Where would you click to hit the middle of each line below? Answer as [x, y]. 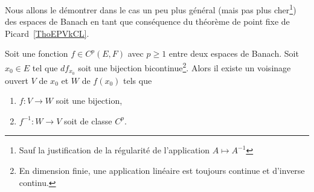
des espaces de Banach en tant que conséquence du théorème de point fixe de [147, 21]
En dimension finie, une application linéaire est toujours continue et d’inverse [162, 170]
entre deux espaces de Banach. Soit [234, 53]
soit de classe [88, 120]
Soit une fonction [37, 53]
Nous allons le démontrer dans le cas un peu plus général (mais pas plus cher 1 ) [151, 9]
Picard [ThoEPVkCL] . [47, 33]
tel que [45, 67]
